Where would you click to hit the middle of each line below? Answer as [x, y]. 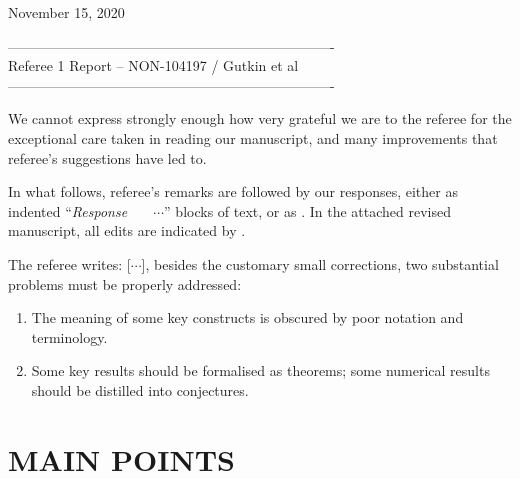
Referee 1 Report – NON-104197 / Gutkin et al [153, 65]
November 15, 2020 [66, 12]
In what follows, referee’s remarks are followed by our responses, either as [233, 191]
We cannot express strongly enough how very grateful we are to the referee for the [260, 118]
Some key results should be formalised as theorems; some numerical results [260, 370]
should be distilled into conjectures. [140, 389]
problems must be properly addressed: [125, 283]
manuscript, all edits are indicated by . [127, 230]
